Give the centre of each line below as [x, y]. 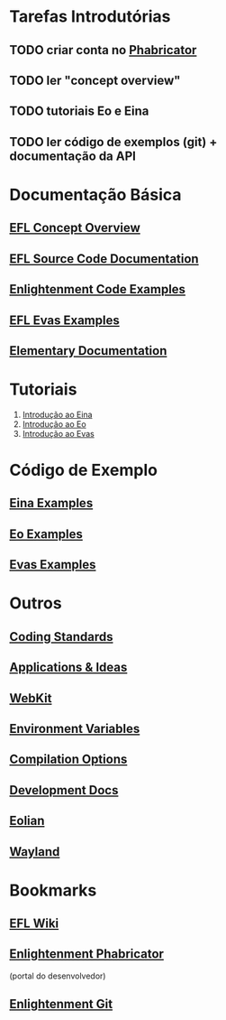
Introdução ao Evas [58, 433]
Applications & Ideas [68, 668]
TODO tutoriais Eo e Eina [79, 111]
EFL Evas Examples [64, 320]
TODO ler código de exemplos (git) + [113, 142]
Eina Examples [51, 503]
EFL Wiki [34, 924]
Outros [36, 603]
